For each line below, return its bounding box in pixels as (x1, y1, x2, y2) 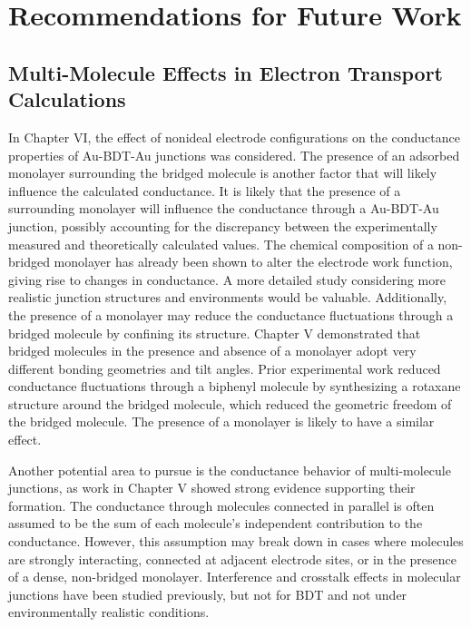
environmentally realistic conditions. (8, 603, 210, 622)
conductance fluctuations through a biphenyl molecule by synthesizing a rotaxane (8, 377, 461, 396)
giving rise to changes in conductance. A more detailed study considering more (8, 269, 446, 289)
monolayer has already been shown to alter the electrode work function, (54, 252, 453, 271)
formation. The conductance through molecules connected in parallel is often (8, 495, 435, 514)
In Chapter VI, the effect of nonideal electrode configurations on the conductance (8, 127, 460, 146)
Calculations (8, 85, 126, 113)
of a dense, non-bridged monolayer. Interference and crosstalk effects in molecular (8, 567, 461, 586)
